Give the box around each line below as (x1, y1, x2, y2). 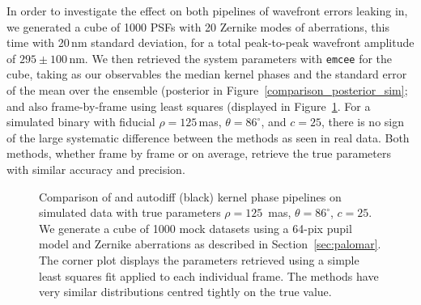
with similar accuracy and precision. (6, 161, 185, 177)
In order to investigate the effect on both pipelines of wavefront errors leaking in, (6, 2, 408, 19)
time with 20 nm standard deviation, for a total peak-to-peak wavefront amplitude (6, 34, 415, 51)
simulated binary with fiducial (6, 113, 155, 130)
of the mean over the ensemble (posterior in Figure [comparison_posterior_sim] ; (6, 82, 408, 99)
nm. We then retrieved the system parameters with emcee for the (69, 49, 393, 66)
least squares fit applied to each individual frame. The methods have (39, 267, 379, 284)
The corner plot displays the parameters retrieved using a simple (39, 251, 359, 268)
